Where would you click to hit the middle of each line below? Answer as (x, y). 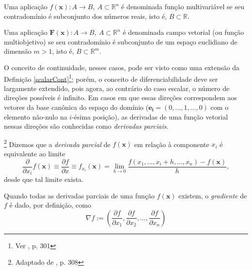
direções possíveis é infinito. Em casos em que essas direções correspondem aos (120, 97)
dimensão (18, 51)
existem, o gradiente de (213, 195)
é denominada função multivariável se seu (183, 6)
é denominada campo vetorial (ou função (183, 32)
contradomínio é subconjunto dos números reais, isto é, (86, 16)
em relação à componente (172, 144)
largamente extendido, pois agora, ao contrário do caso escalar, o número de (117, 88)
